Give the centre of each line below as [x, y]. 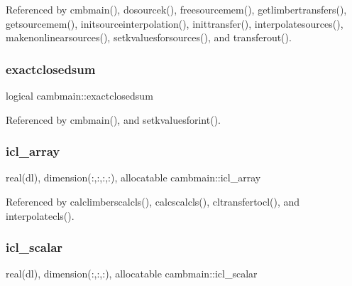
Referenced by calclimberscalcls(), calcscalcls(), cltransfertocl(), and [153, 201]
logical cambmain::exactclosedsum [79, 95]
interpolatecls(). [40, 215]
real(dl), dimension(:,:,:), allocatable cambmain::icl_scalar [132, 274]
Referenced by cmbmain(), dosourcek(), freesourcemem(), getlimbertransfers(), [176, 9]
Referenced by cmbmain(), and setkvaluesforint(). [113, 119]
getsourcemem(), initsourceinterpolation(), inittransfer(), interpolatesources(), [175, 23]
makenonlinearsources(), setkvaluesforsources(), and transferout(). [149, 37]
